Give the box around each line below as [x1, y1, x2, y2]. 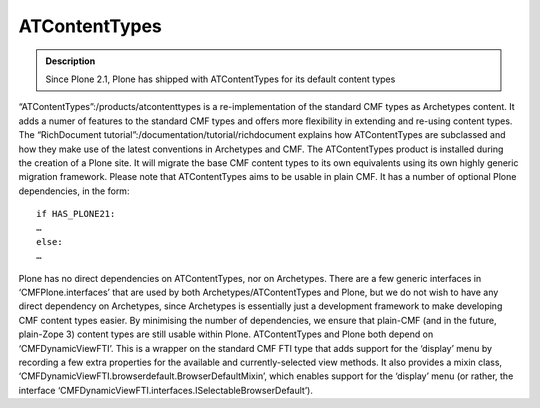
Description [45, 55, 96, 67]
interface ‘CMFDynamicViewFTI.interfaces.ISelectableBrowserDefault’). [18, 384, 314, 396]
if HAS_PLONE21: [36, 208, 116, 220]
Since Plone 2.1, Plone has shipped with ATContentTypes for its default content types [45, 73, 396, 85]
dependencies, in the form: [18, 185, 130, 197]
